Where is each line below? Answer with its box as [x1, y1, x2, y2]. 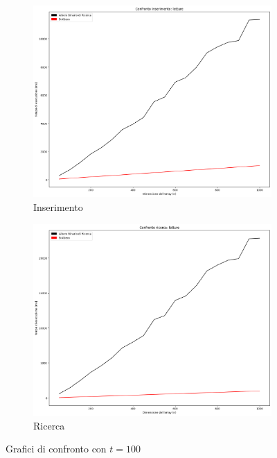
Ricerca [33, 418, 65, 432]
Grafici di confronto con [6, 441, 107, 456]
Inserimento [33, 200, 83, 214]
